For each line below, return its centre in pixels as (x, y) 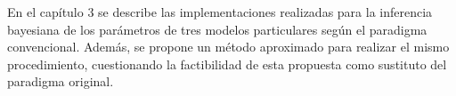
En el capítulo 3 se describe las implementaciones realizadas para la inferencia (220, 12)
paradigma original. (61, 81)
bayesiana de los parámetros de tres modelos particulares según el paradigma (217, 29)
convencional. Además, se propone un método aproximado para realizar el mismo (228, 47)
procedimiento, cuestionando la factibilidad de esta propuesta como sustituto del (227, 64)
